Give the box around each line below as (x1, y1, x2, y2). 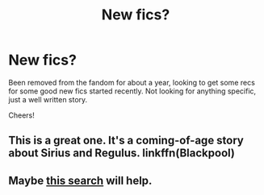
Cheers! (8, 110, 35, 120)
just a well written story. (8, 94, 88, 104)
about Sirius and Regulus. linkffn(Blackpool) (8, 147, 236, 160)
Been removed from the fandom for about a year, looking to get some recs (8, 77, 256, 87)
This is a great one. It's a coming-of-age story (8, 134, 245, 147)
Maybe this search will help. (8, 173, 153, 187)
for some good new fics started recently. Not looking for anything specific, (8, 86, 257, 96)
